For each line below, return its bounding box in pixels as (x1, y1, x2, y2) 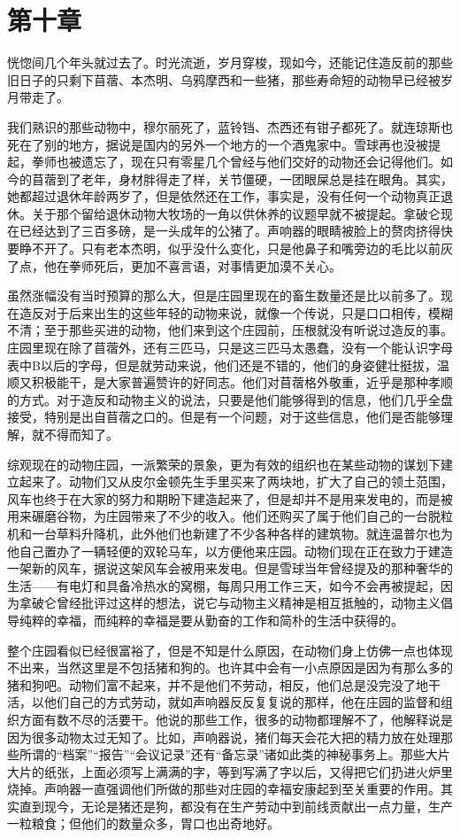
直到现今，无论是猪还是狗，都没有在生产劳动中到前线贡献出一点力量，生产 (19, 796, 453, 815)
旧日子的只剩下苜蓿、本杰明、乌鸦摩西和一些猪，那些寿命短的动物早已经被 (7, 70, 441, 89)
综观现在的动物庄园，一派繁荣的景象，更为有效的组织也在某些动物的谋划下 (7, 454, 441, 473)
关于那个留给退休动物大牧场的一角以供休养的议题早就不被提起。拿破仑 (31, 204, 441, 222)
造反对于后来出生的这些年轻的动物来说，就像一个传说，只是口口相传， (19, 303, 428, 322)
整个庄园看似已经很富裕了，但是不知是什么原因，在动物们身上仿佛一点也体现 (7, 640, 453, 659)
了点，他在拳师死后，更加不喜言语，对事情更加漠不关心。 (7, 256, 341, 275)
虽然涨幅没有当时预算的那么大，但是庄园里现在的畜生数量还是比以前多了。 (7, 286, 441, 305)
